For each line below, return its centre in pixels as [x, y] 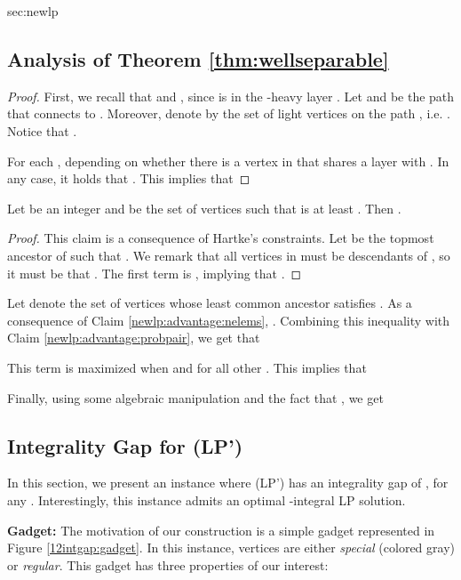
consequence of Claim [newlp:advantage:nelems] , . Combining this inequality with [229, 320]
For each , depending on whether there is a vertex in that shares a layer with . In [228, 161]
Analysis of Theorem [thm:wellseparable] [198, 58]
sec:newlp [33, 11]
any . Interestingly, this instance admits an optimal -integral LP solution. [207, 499]
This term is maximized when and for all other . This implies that [187, 367]
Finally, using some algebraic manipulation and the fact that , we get [195, 397]
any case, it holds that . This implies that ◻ [129, 178]
